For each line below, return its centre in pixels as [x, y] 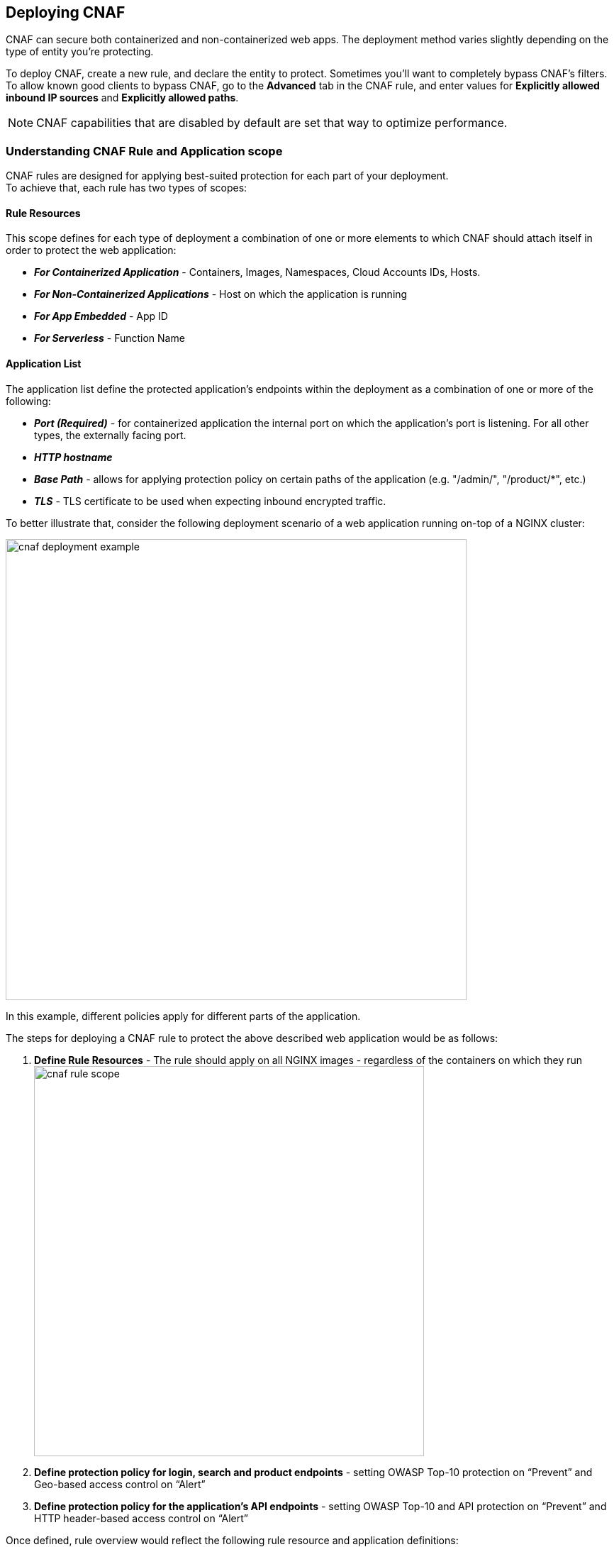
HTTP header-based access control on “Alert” [141, 1518]
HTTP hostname [73, 457]
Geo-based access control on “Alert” [120, 1484]
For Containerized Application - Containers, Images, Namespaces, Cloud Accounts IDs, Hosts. [257, 272]
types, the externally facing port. [110, 435]
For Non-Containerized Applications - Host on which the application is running [221, 294]
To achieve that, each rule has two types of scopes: [127, 188]
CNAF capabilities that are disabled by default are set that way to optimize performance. [272, 123]
